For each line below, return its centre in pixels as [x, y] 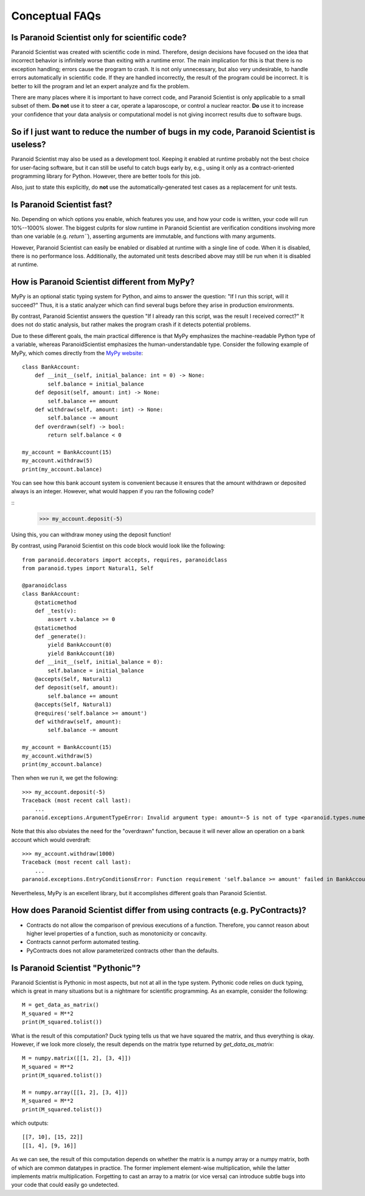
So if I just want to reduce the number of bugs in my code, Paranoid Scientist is [163, 132]
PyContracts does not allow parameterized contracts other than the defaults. [123, 951]
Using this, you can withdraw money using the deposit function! [91, 534]
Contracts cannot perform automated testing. [83, 942]
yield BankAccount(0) [80, 645]
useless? [29, 145]
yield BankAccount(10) [82, 653]
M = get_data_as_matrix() [61, 1005]
